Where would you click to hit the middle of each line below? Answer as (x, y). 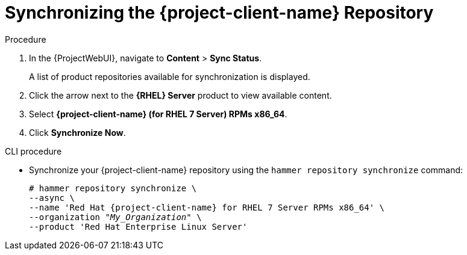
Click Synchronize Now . (77, 132)
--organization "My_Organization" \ (115, 217)
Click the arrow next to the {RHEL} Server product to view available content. (180, 95)
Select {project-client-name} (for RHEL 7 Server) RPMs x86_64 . (158, 114)
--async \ (52, 198)
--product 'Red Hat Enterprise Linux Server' (138, 226)
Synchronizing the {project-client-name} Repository (219, 13)
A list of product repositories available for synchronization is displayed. (170, 76)
